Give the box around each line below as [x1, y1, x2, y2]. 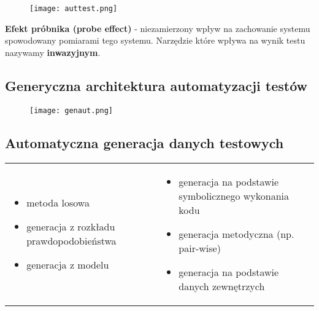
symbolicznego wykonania [179, 188, 289, 203]
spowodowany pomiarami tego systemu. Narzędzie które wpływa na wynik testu [5, 34, 306, 47]
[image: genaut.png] [29, 106, 113, 115]
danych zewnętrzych [179, 278, 265, 293]
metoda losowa [26, 195, 90, 210]
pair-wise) [179, 240, 221, 255]
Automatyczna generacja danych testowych [5, 133, 284, 152]
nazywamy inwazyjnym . [5, 45, 101, 58]
